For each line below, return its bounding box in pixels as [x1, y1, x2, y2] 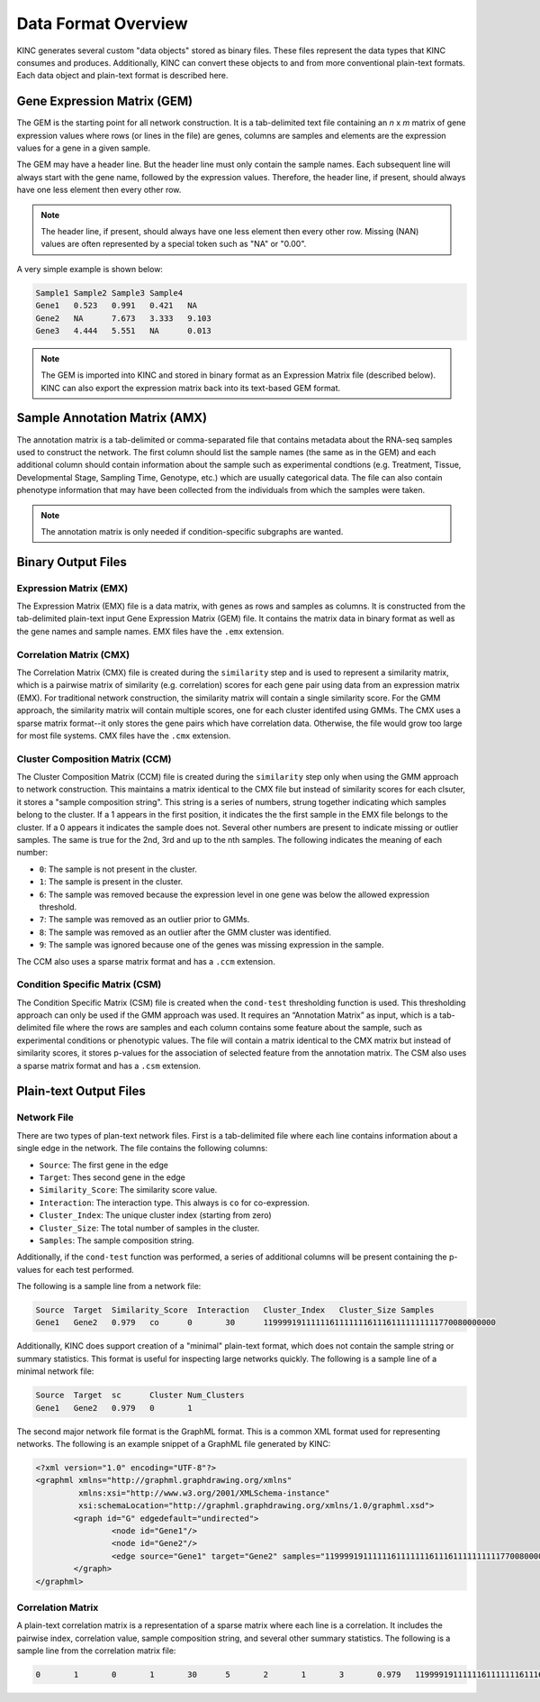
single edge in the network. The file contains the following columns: [16, 1143, 268, 1154]
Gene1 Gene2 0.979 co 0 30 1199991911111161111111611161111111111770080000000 [35, 1317, 497, 1328]
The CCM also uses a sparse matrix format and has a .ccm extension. [16, 956, 276, 966]
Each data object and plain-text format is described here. [16, 70, 229, 81]
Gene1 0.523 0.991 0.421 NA [35, 300, 198, 311]
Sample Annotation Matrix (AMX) [16, 410, 208, 425]
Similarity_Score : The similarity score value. [39, 1185, 218, 1195]
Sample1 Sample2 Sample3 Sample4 [35, 288, 184, 297]
